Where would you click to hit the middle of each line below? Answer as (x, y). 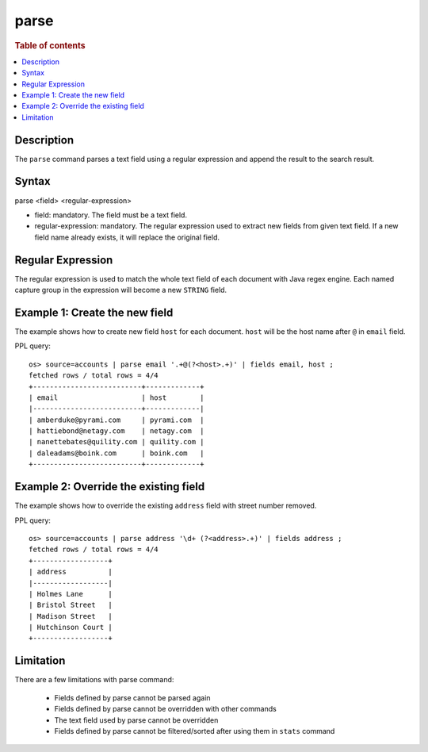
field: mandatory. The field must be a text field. (111, 215)
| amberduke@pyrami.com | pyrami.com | (117, 420)
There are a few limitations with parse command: (94, 680)
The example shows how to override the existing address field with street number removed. (166, 506)
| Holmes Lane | (71, 594)
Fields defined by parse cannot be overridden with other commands (165, 709)
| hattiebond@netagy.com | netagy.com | (117, 431)
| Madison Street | (71, 616)
